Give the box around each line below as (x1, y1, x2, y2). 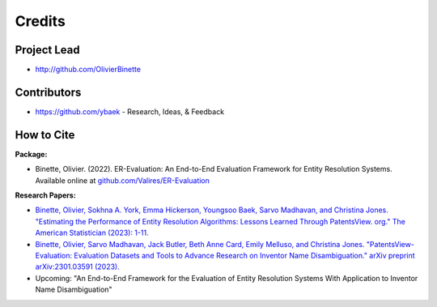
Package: (15, 149, 48, 159)
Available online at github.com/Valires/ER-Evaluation (35, 175, 210, 185)
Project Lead (15, 43, 80, 57)
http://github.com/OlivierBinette (35, 65, 142, 75)
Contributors (15, 85, 82, 99)
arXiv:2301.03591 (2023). (35, 262, 121, 271)
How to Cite (15, 128, 75, 142)
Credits (15, 12, 66, 30)
